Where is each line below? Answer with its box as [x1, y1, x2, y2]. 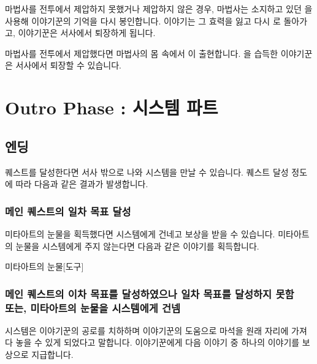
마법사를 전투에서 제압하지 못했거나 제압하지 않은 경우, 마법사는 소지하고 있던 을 [5, 2, 313, 15]
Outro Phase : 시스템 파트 [5, 95, 218, 120]
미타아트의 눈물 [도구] [5, 260, 84, 273]
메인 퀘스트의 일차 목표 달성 [5, 203, 131, 218]
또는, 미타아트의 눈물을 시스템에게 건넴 [5, 300, 181, 315]
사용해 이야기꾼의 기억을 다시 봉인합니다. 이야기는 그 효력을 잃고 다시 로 [5, 14, 281, 27]
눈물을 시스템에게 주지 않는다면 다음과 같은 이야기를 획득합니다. [15, 239, 259, 252]
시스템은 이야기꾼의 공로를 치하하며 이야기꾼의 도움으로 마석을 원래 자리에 [5, 324, 289, 336]
